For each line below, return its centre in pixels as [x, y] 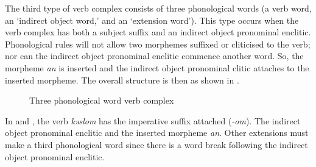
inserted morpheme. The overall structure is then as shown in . [122, 80]
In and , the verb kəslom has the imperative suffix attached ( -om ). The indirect [153, 120]
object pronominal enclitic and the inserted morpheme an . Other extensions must [157, 133]
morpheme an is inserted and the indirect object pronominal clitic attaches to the [157, 67]
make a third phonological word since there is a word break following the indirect [156, 144]
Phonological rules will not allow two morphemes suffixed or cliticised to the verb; [158, 44]
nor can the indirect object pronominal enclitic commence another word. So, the [154, 56]
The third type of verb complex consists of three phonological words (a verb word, [158, 8]
